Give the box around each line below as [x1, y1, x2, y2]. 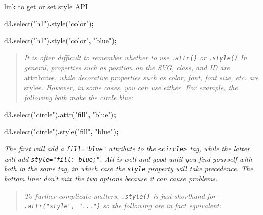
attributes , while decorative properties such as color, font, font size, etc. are [24, 72, 259, 83]
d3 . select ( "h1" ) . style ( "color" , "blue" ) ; [4, 35, 117, 46]
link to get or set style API [4, 1, 88, 11]
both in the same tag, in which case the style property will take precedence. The [4, 163, 253, 174]
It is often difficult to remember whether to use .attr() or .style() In [24, 52, 247, 63]
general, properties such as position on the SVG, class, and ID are [24, 62, 230, 73]
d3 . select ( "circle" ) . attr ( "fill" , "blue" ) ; [4, 109, 116, 119]
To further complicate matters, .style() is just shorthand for [24, 190, 216, 201]
